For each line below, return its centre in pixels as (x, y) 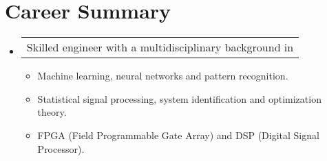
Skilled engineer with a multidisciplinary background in (160, 47)
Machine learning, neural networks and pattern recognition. (163, 76)
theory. (52, 112)
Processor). (61, 148)
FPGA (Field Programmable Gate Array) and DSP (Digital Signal (178, 135)
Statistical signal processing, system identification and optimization (179, 98)
